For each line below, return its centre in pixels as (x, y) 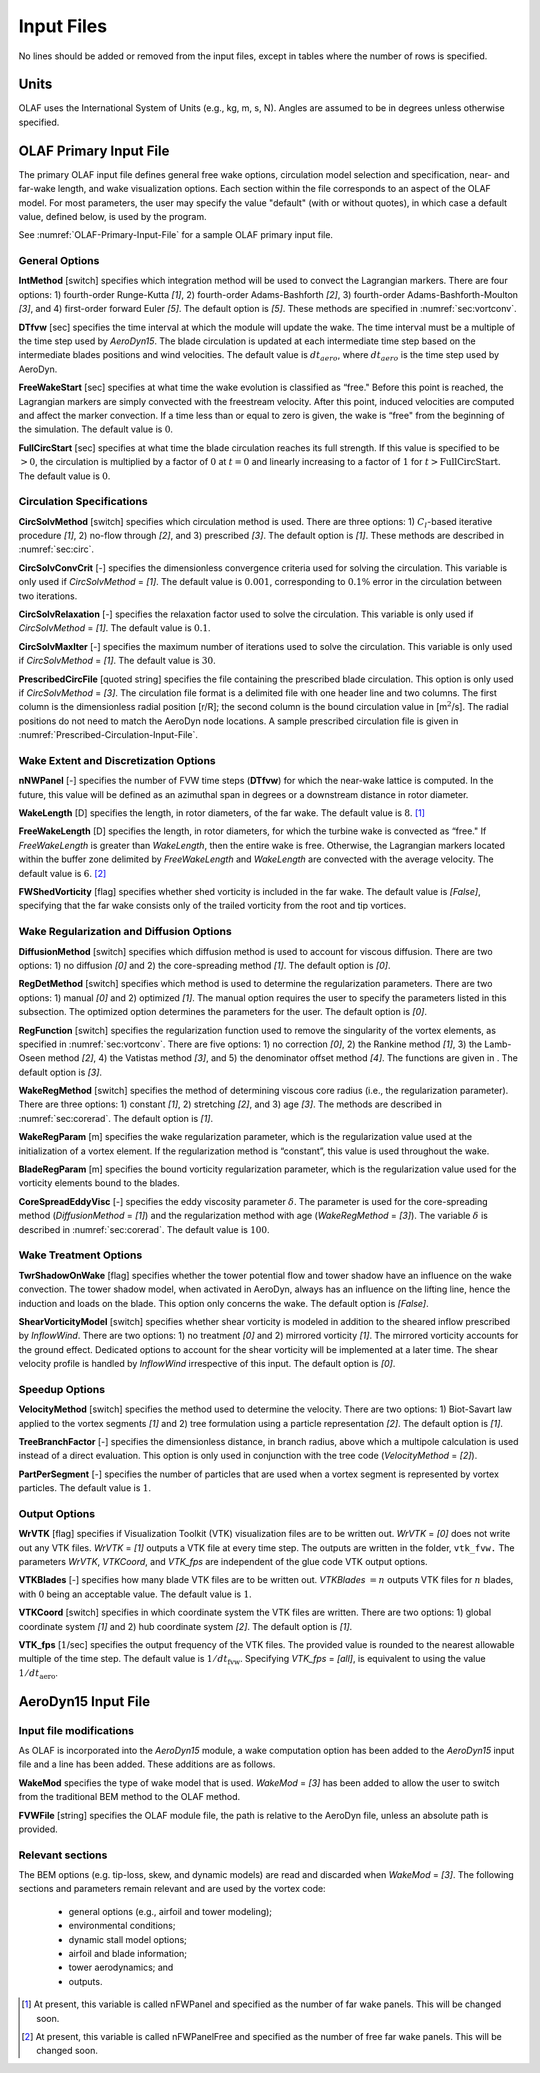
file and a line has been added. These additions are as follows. (147, 1764)
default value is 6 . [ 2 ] (62, 873)
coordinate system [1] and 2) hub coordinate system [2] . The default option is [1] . (185, 1626)
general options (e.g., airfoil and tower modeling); (170, 1911)
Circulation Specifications (83, 502)
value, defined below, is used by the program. (112, 216)
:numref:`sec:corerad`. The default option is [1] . (116, 1118)
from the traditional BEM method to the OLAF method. (129, 1797)
